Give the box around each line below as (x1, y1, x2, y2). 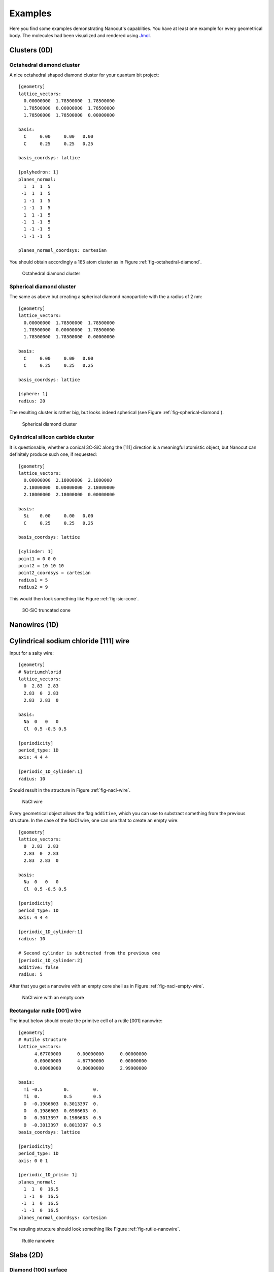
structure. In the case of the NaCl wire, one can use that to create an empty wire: (9, 817, 179, 824)
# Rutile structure (18, 1037, 67, 1043)
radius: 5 (18, 972, 43, 977)
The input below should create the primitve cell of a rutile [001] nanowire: (9, 1018, 162, 1024)
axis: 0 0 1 (18, 1158, 48, 1164)
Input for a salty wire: (9, 650, 54, 656)
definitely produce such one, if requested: (9, 451, 97, 457)
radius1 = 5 (18, 577, 48, 583)
